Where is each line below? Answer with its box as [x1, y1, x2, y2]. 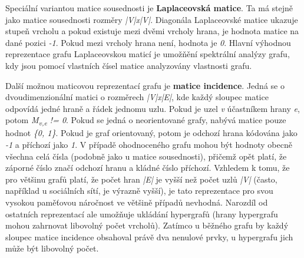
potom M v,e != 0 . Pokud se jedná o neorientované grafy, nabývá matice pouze [5, 114, 286, 128]
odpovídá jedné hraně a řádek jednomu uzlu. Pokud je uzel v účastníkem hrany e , [5, 102, 300, 114]
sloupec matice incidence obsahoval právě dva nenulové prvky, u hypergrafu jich [5, 230, 293, 243]
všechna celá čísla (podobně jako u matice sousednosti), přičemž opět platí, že [5, 150, 287, 162]
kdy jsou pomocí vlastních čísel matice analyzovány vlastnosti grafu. [5, 59, 252, 71]
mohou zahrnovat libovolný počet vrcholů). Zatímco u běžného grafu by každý [5, 219, 289, 231]
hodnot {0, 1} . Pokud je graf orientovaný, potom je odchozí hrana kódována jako [5, 127, 298, 139]
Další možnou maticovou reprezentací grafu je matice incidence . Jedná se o [5, 79, 285, 91]
